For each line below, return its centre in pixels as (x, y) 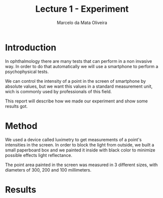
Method (21, 126)
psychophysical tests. (27, 72)
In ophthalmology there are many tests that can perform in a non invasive (79, 61)
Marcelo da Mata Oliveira (82, 23)
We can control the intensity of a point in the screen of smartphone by (76, 81)
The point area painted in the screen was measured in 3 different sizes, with (81, 165)
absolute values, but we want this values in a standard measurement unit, (79, 86)
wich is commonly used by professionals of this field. (59, 91)
